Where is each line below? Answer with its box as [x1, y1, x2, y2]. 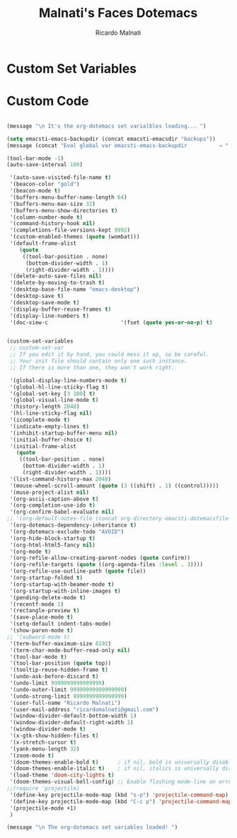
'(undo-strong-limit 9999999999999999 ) [9, 692, 128, 700]
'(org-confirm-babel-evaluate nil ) [9, 508, 115, 516]
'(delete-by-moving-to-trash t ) [9, 280, 105, 287]
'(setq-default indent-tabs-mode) [9, 621, 112, 628]
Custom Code [6, 93, 89, 109]
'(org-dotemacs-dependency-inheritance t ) [9, 522, 137, 529]
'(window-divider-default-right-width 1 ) [9, 719, 134, 726]
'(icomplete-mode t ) [9, 416, 71, 423]
